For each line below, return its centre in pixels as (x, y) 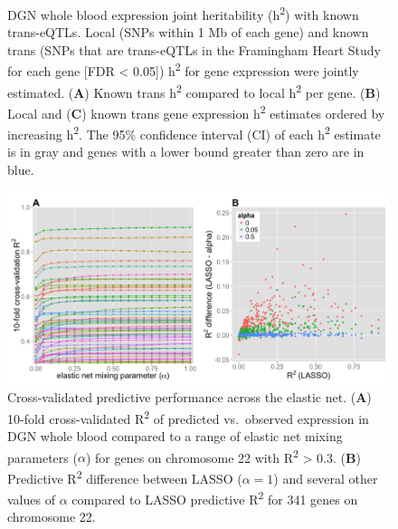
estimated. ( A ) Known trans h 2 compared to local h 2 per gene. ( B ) (194, 91)
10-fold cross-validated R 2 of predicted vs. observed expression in (188, 417)
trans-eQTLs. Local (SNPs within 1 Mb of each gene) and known (188, 32)
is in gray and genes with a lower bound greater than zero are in (186, 152)
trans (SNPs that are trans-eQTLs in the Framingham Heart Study (194, 49)
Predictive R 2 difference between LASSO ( (125, 476)
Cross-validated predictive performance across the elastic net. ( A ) (190, 397)
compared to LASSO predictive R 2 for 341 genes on (215, 498)
